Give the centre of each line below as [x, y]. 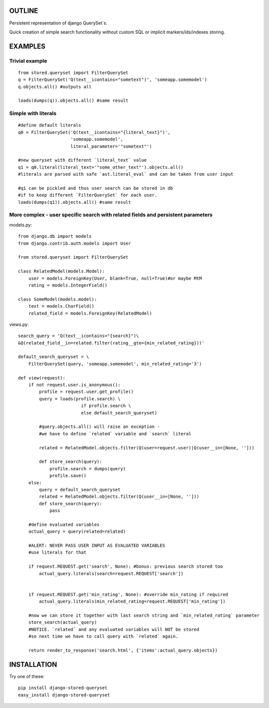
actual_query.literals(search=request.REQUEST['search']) [111, 573]
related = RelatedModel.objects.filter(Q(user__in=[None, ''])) [119, 497]
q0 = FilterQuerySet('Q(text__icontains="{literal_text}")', [94, 132]
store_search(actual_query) [63, 622]
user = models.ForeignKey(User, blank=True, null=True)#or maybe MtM [115, 278]
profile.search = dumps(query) [88, 469]
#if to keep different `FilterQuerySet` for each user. [88, 195]
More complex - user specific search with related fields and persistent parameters [111, 215]
